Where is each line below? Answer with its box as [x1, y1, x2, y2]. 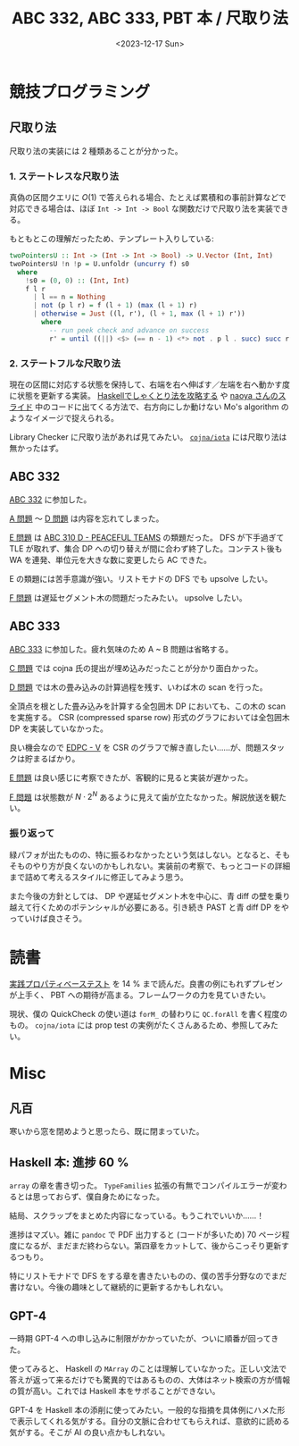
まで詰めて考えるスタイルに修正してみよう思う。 [9, 871, 189, 882]
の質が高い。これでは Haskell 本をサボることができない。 [9, 1386, 220, 1397]
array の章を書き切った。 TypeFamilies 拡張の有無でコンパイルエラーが [9, 1181, 272, 1191]
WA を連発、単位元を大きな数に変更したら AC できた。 [9, 554, 212, 565]
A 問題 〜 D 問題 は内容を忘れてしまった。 [9, 513, 164, 524]
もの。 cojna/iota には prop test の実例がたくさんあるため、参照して [9, 1020, 263, 1030]
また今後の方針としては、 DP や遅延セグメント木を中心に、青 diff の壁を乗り [9, 890, 291, 901]
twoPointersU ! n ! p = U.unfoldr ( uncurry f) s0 [9, 259, 190, 268]
